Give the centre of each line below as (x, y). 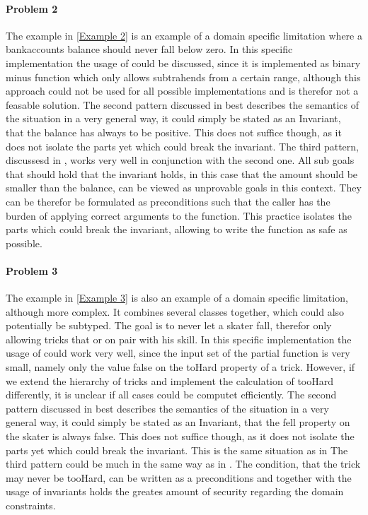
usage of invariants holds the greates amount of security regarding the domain (175, 491)
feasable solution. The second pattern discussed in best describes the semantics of (183, 104)
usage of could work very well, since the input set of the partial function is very (178, 353)
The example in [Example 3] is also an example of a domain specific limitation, (177, 298)
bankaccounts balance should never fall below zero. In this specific (149, 49)
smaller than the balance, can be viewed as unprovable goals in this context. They (184, 188)
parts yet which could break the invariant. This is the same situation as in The (177, 450)
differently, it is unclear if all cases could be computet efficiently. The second (171, 395)
